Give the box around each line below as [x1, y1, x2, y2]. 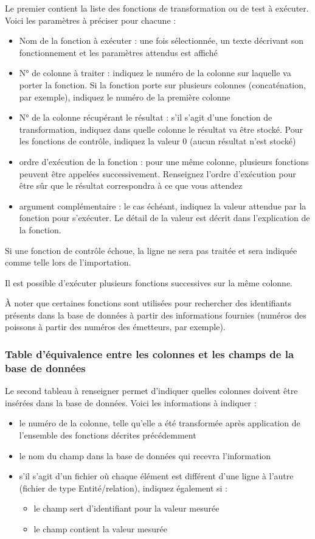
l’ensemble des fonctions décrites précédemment [19, 428, 196, 441]
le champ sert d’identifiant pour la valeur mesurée [33, 502, 220, 515]
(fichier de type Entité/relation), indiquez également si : [19, 481, 227, 494]
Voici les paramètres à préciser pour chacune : [5, 13, 176, 26]
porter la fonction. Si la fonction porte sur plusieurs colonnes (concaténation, [19, 78, 306, 91]
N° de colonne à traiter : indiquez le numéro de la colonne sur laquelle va [19, 66, 291, 79]
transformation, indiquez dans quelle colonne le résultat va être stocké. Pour [19, 122, 303, 135]
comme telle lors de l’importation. [5, 256, 131, 269]
